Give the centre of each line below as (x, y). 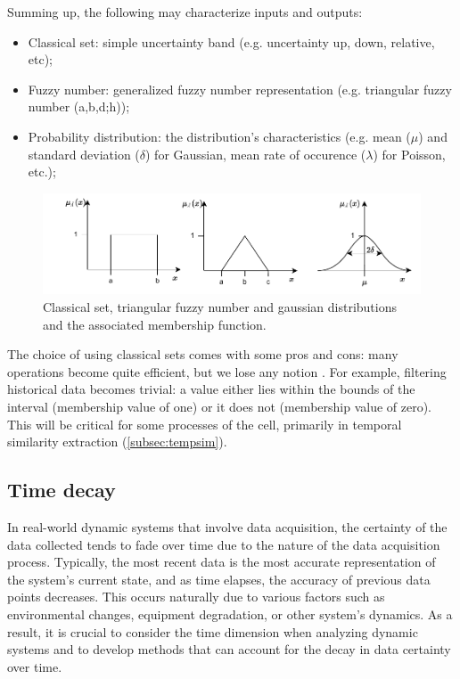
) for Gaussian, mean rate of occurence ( (256, 154)
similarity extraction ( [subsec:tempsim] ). (117, 442)
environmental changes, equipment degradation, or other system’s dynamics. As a (230, 614)
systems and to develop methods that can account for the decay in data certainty (229, 649)
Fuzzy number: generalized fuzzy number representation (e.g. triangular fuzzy (240, 89)
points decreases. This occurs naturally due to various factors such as (196, 597)
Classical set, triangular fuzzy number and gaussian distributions (220, 307)
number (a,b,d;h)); (79, 106)
